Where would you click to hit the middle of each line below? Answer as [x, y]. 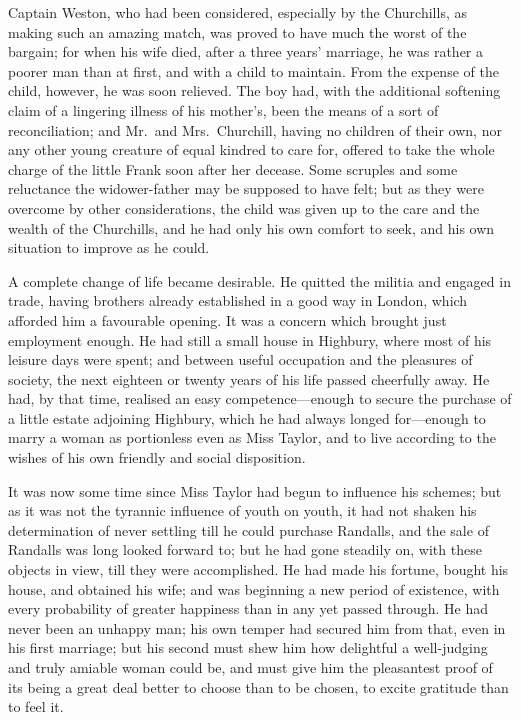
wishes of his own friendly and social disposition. [157, 457]
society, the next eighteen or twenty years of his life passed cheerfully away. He [249, 378]
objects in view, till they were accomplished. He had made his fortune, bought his [258, 569]
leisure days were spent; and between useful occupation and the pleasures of [240, 359]
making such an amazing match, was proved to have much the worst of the [237, 31]
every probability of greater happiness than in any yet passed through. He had [248, 608]
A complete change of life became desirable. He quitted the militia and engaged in [259, 280]
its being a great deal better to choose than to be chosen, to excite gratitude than [258, 686]
